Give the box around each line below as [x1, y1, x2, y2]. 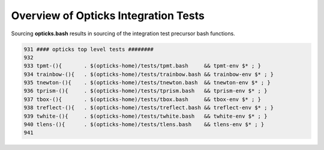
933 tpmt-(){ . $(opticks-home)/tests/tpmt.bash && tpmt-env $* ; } [23, 63, 261, 69]
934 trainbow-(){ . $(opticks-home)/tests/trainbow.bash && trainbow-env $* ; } [23, 71, 274, 78]
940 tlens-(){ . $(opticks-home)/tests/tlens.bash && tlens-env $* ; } [23, 121, 265, 128]
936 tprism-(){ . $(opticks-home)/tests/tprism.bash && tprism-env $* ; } [23, 87, 268, 94]
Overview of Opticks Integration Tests [11, 9, 205, 22]
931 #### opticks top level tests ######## [23, 45, 154, 53]
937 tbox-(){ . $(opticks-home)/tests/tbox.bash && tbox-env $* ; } [23, 96, 261, 103]
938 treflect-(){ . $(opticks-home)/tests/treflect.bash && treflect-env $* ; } [23, 105, 274, 111]
